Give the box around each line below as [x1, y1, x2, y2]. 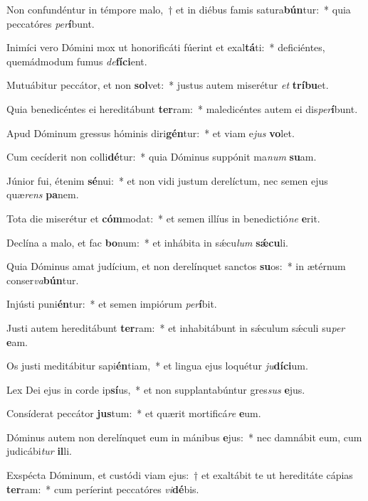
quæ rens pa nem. [6, 187, 79, 202]
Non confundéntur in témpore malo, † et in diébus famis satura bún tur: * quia [6, 2, 351, 16]
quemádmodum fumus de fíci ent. [6, 53, 147, 68]
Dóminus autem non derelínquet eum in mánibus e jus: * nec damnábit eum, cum [6, 429, 362, 444]
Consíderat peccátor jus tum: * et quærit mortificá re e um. [6, 406, 261, 421]
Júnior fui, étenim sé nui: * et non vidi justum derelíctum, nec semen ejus [6, 173, 328, 188]
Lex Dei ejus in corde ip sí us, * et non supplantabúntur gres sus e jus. [6, 382, 305, 397]
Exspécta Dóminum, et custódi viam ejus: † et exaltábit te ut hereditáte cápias [6, 468, 353, 483]
